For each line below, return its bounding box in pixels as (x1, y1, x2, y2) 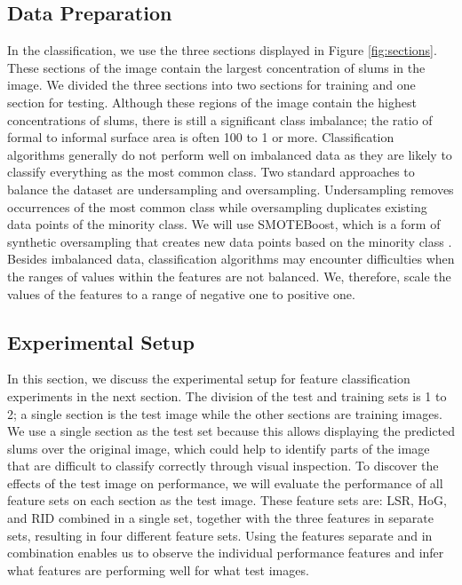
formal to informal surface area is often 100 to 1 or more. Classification (7, 128, 394, 146)
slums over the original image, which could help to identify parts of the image (7, 439, 430, 457)
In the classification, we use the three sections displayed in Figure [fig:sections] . (7, 41, 437, 59)
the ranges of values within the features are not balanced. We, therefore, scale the (7, 266, 451, 285)
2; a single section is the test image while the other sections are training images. (7, 404, 442, 423)
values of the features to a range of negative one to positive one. (7, 284, 355, 303)
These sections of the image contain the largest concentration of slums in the (7, 58, 426, 76)
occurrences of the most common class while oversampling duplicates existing (7, 197, 427, 216)
